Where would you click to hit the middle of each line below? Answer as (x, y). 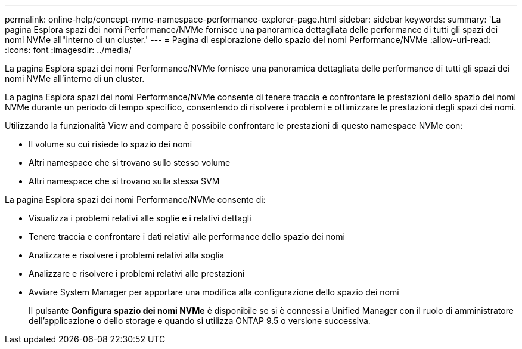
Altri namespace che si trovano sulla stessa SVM (124, 181)
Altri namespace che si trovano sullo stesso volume (130, 163)
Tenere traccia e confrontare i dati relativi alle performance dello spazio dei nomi (187, 237)
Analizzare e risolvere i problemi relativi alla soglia (127, 255)
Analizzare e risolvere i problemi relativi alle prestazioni (137, 274)
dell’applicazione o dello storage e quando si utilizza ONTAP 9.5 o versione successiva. (200, 321)
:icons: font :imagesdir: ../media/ (68, 50)
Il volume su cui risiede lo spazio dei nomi (111, 144)
